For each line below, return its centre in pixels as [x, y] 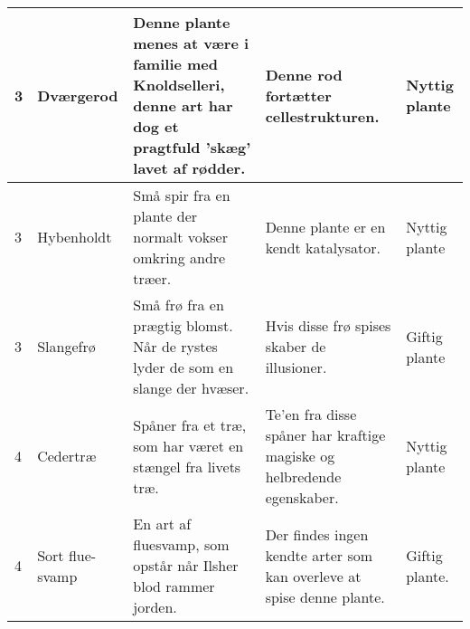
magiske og [300, 456]
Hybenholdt [75, 237]
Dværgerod [78, 95]
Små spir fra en [182, 195]
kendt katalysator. [323, 247]
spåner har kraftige [325, 435]
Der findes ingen [317, 534]
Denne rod [304, 74]
